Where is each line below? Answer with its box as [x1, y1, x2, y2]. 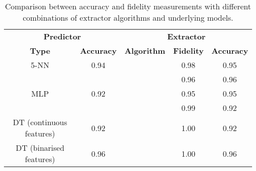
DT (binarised [15, 142, 64, 153]
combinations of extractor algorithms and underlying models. [23, 12, 233, 23]
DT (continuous [13, 116, 67, 128]
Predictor [43, 31, 81, 42]
